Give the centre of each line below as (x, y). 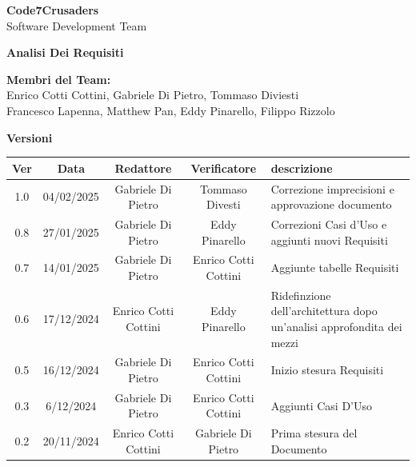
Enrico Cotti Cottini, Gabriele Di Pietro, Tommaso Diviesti (153, 95)
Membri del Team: (59, 79)
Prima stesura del (314, 433)
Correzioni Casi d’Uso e (329, 224)
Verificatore (224, 168)
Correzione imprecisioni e (332, 188)
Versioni (30, 137)
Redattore (143, 168)
